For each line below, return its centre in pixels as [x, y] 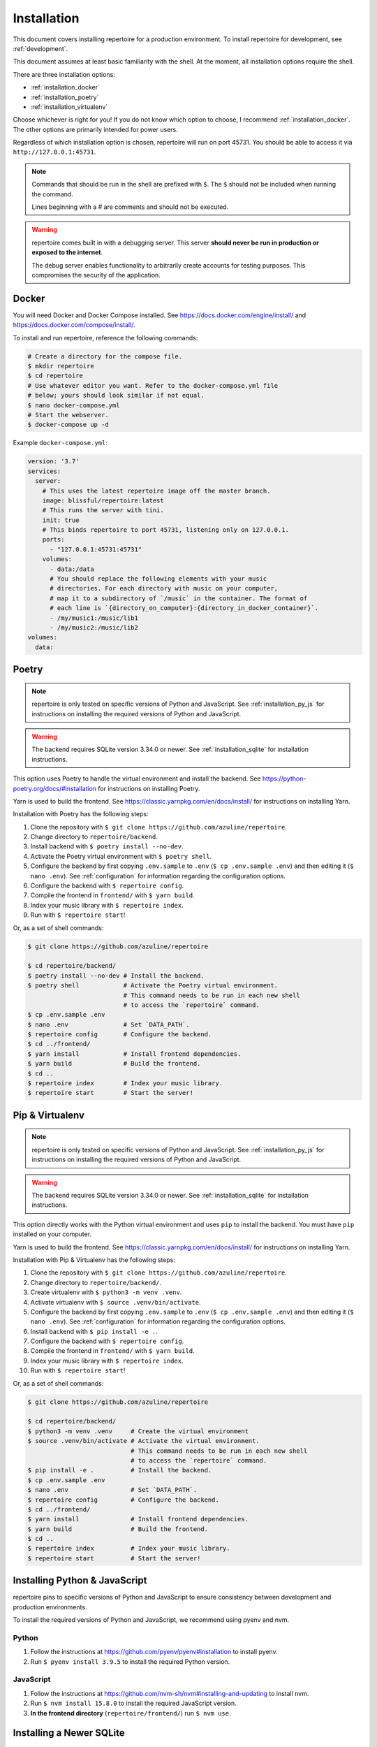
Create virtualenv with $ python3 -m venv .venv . [106, 1292]
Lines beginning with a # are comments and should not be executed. [130, 207]
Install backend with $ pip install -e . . [94, 1331]
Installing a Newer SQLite [69, 1733]
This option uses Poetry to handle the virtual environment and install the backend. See [137, 778]
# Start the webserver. [68, 415]
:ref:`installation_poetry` [65, 97]
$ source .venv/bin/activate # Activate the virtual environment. [143, 1441]
